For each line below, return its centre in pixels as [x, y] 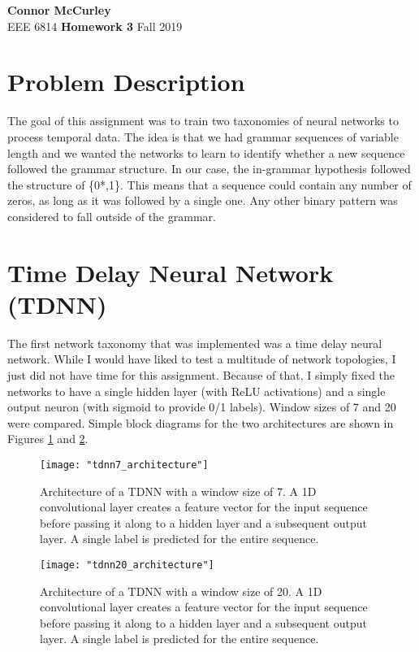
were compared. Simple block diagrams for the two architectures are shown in [201, 422]
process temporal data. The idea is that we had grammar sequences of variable [203, 136]
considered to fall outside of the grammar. [112, 216]
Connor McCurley [59, 10]
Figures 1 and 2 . [48, 439]
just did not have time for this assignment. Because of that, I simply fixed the [201, 374]
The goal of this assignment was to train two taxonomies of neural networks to [203, 121]
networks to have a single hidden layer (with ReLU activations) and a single [197, 391]
